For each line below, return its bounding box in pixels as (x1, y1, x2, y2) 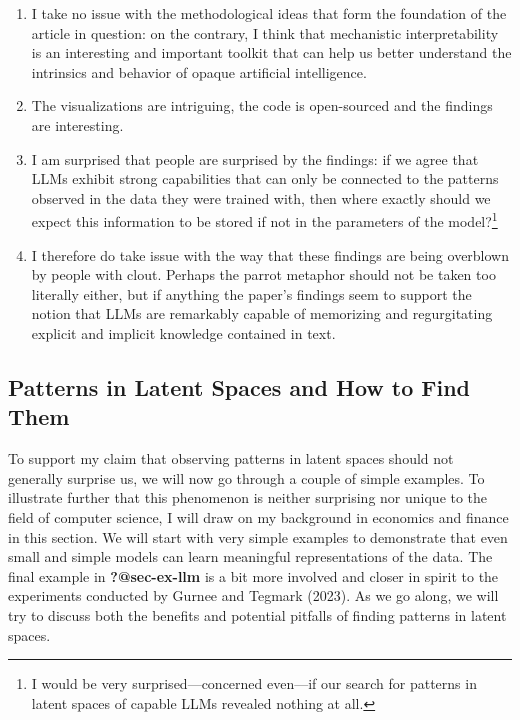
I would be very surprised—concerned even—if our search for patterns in (31, 673, 477, 694)
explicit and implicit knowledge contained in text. (31, 322, 336, 343)
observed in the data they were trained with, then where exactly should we (31, 187, 491, 208)
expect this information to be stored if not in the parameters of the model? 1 (31, 208, 498, 231)
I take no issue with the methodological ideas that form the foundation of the (31, 3, 507, 23)
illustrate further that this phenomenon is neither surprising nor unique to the (8, 487, 488, 508)
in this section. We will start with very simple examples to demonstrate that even (8, 526, 508, 547)
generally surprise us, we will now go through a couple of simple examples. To (8, 467, 485, 488)
